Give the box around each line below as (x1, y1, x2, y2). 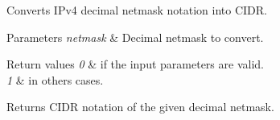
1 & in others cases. (6, 71, 104, 88)
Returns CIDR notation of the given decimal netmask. (6, 98, 274, 115)
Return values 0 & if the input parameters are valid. (6, 56, 264, 72)
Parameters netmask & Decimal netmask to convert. (6, 28, 264, 45)
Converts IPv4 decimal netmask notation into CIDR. (6, 2, 267, 18)
